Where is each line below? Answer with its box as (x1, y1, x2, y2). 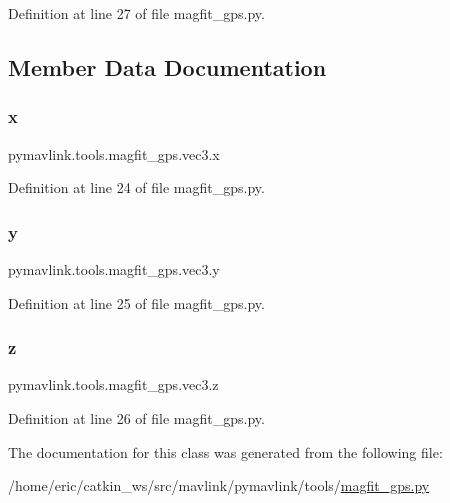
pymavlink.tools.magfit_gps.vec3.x (8, 143, 220, 164)
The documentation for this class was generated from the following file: (8, 441, 443, 462)
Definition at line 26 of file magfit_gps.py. (8, 408, 265, 428)
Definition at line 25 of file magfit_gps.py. (8, 292, 265, 313)
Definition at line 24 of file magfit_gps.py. (8, 177, 265, 198)
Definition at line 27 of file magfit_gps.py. (8, 3, 265, 23)
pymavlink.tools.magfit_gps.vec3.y (8, 259, 220, 279)
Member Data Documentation (8, 51, 327, 82)
